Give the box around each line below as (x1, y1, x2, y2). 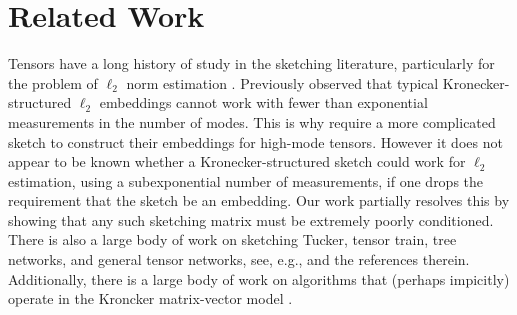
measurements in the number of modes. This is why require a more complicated (8, 111, 496, 132)
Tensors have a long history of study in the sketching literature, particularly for (8, 53, 495, 74)
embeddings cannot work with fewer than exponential (99, 92, 428, 113)
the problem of (8, 72, 98, 93)
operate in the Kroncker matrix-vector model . (8, 288, 293, 309)
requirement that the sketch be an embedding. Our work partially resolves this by (8, 190, 510, 211)
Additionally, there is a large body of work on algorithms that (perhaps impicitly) (8, 268, 510, 289)
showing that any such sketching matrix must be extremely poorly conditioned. (8, 209, 494, 230)
